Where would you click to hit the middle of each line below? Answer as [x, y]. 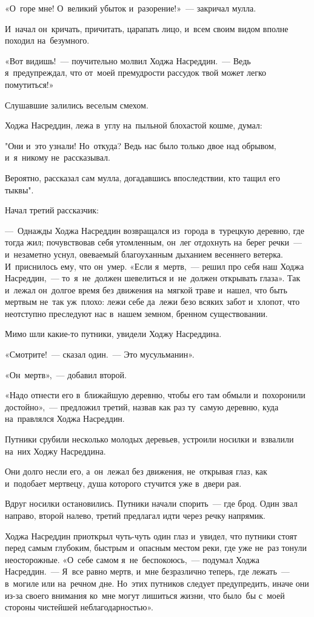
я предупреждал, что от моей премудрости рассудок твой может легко [136, 72]
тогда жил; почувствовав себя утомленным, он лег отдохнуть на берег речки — [154, 242]
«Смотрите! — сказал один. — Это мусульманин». [100, 354]
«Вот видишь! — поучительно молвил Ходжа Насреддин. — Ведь [128, 60]
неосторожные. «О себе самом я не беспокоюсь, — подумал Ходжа [132, 559]
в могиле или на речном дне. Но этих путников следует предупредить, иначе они [157, 583]
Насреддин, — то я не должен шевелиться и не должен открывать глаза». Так [153, 278]
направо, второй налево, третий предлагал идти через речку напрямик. [135, 515]
